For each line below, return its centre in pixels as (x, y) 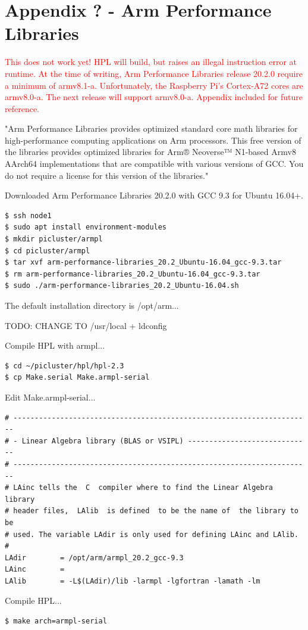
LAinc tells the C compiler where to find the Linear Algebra (143, 488)
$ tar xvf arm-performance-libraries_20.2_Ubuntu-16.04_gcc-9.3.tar (143, 263)
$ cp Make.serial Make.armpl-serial (77, 378)
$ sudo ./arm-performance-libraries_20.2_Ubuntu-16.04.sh (122, 286)
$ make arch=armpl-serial (56, 621)
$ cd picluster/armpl (48, 251)
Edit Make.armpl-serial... (50, 397)
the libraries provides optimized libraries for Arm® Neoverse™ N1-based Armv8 (150, 152)
